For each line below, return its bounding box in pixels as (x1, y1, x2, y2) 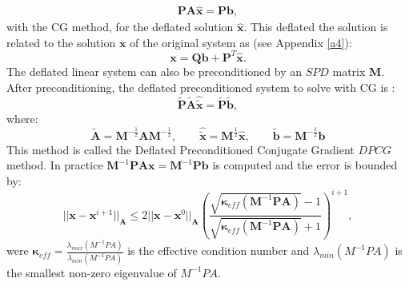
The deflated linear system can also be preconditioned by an (6, 62, 302, 79)
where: (6, 109, 38, 126)
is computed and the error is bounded (212, 157, 398, 173)
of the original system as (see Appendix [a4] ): (130, 34, 352, 50)
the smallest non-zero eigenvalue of (6, 264, 177, 280)
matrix (332, 62, 366, 79)
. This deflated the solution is (243, 18, 388, 35)
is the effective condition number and (127, 242, 310, 259)
